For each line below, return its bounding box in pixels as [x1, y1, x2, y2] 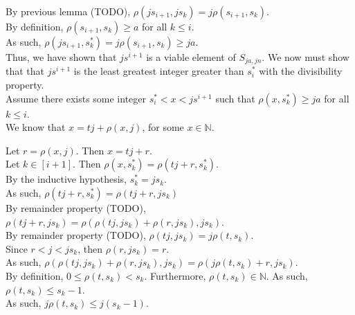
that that [6, 64, 45, 78]
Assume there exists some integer [6, 91, 147, 105]
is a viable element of [146, 50, 236, 64]
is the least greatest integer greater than [73, 64, 244, 78]
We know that [6, 120, 66, 134]
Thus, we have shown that [6, 50, 117, 64]
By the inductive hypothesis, [6, 172, 127, 186]
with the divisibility [259, 64, 343, 78]
